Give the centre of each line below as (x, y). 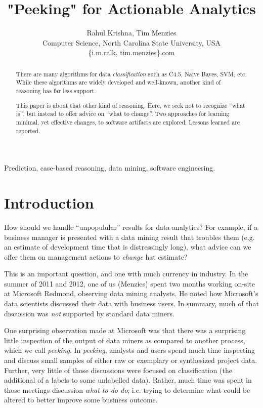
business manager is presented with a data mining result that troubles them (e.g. (129, 237)
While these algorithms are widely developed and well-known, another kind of (118, 82)
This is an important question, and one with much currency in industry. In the (126, 274)
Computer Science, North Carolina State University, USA (131, 42)
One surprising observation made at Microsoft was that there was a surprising (125, 330)
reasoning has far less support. (56, 91)
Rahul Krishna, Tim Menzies (131, 33)
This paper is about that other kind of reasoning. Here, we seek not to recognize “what (130, 105)
